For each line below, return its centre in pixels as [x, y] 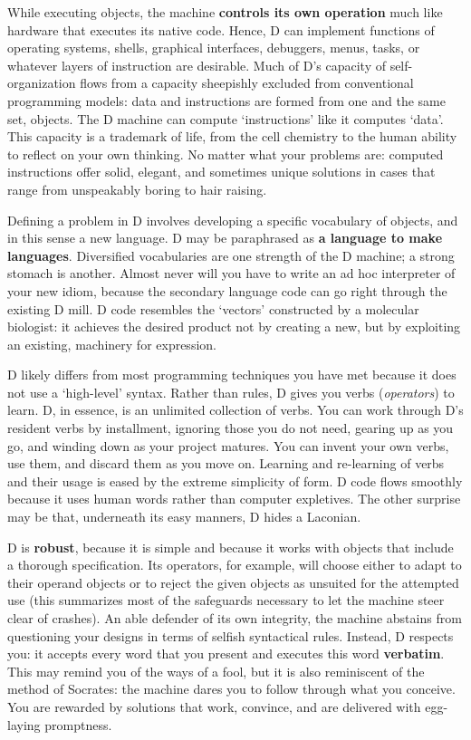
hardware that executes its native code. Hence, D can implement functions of [221, 29]
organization [42, 83]
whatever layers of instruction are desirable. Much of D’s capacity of [197, 65]
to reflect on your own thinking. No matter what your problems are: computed [226, 154]
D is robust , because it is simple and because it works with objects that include [231, 547]
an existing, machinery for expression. [112, 344]
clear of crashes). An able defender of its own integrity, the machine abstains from [235, 618]
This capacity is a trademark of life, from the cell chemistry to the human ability [232, 136]
